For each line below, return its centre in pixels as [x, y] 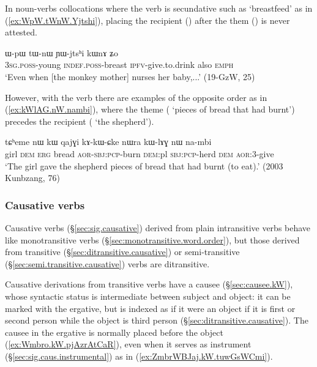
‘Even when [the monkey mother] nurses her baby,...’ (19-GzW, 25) [130, 76]
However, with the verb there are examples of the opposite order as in [136, 97]
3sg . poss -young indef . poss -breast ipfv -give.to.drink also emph [119, 65]
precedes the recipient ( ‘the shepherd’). [80, 121]
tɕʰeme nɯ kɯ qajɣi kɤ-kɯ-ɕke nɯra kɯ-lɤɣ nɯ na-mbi [108, 142]
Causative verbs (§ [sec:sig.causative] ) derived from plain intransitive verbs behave [158, 227]
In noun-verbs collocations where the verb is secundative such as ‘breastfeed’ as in [159, 8]
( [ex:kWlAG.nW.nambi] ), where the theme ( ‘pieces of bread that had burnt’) [150, 109]
